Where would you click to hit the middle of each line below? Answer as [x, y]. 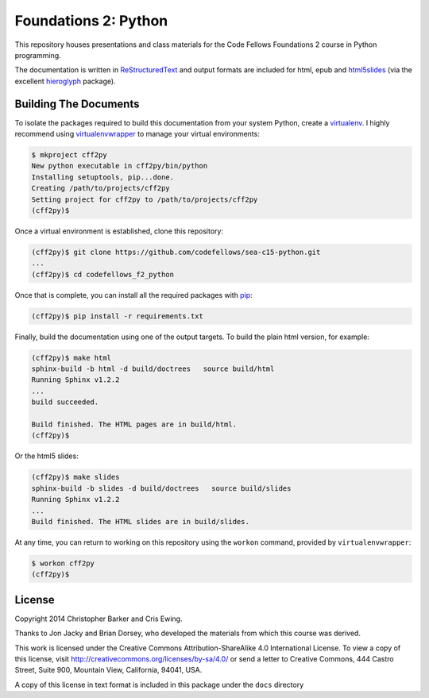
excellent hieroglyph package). [65, 81]
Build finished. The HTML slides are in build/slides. [140, 521]
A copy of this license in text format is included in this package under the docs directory [159, 685]
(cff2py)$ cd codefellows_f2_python [103, 274]
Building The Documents [77, 104]
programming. [38, 55]
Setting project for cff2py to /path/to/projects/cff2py [145, 199]
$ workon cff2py [63, 563]
